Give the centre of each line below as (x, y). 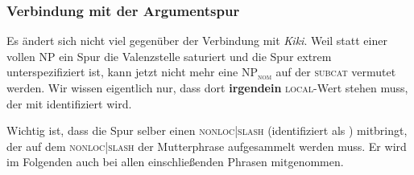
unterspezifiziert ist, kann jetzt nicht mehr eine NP (132, 72)
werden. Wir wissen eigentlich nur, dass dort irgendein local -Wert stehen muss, (207, 87)
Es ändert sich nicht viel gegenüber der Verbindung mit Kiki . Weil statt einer (197, 41)
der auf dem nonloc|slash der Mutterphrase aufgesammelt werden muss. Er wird (207, 146)
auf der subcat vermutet (336, 72)
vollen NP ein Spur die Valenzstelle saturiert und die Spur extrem (169, 56)
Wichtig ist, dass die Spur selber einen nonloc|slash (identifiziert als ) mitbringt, (207, 130)
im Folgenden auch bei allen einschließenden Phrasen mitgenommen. (175, 162)
